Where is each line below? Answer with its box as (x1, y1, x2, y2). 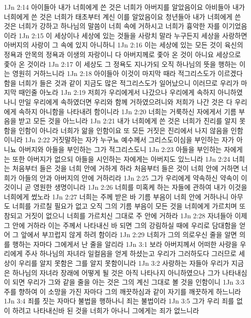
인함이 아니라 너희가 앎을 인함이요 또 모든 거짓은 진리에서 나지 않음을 (18, 125, 229, 135)
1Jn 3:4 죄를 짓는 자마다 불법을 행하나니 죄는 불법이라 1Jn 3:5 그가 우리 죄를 (4, 296, 235, 306)
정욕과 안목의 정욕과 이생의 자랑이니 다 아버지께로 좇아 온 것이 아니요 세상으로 (4, 49, 241, 59)
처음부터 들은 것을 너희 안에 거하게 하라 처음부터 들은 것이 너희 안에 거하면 (12, 163, 239, 173)
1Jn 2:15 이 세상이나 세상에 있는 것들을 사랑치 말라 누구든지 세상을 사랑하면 (18, 30, 248, 40)
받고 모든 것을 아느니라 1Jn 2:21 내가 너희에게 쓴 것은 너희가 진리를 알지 (18, 116, 237, 126)
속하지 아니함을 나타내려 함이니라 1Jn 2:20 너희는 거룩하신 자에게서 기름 (18, 106, 236, 116)
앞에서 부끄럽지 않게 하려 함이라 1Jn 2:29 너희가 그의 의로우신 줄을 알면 (21, 229, 237, 240)
